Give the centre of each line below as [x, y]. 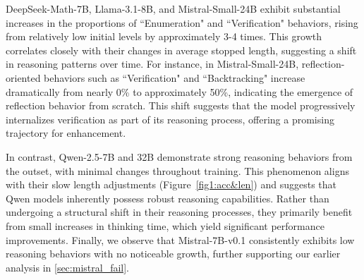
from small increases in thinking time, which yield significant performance [165, 225]
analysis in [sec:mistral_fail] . [67, 267]
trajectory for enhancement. [66, 133]
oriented [23, 77]
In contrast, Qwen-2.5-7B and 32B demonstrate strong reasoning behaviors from [179, 156]
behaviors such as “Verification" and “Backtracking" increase [175, 77]
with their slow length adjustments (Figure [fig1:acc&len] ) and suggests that [171, 184]
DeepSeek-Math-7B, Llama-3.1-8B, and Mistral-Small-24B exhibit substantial [173, 8]
